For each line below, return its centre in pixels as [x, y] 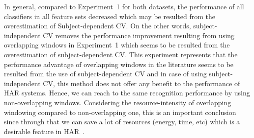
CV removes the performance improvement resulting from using [139, 35]
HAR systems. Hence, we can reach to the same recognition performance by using [127, 93]
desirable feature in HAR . [44, 131]
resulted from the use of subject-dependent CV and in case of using [105, 74]
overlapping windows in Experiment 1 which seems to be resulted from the [117, 45]
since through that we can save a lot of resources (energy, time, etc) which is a [122, 122]
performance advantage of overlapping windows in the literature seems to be [119, 64]
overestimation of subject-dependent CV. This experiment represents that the [121, 54]
